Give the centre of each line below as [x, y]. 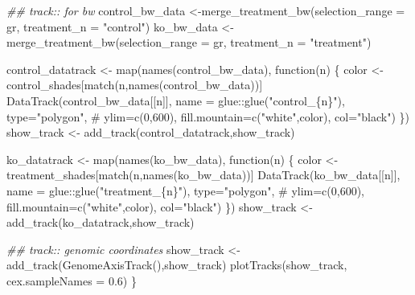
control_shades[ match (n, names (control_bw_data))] [135, 85]
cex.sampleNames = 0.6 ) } [72, 280]
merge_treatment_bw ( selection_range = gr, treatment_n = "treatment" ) [189, 42]
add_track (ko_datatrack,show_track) [101, 222]
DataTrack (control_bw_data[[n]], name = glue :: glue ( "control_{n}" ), [176, 100]
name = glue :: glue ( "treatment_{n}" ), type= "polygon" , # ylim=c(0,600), [186, 190]
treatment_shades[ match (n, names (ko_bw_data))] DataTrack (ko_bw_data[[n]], [203, 175]
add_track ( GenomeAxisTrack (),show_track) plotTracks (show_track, [177, 265]
